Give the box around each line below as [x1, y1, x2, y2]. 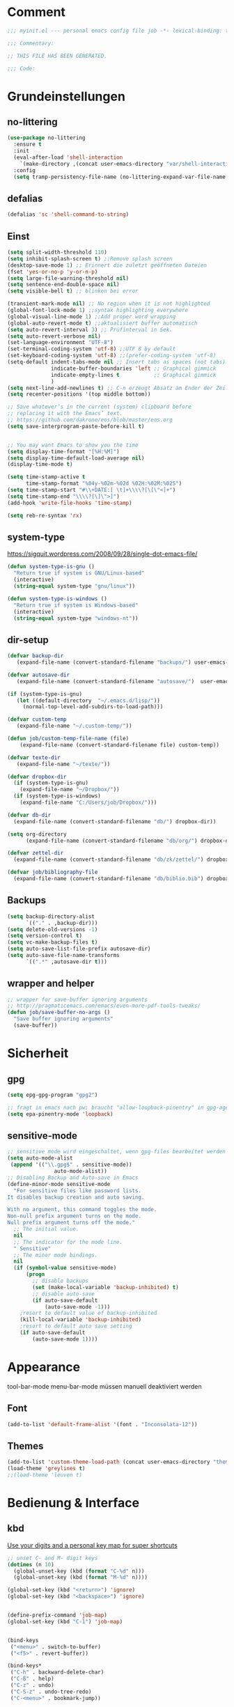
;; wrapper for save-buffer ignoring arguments [7, 996, 148, 1003]
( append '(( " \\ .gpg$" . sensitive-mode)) [10, 1161, 132, 1169]
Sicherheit [7, 1045, 69, 1061]
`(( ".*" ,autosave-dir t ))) [25, 958, 108, 965]
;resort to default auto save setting [19, 1323, 132, 1330]
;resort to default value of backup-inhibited [19, 1310, 157, 1317]
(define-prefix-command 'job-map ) [7, 1612, 108, 1619]
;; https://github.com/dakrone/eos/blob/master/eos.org [7, 416, 173, 423]
